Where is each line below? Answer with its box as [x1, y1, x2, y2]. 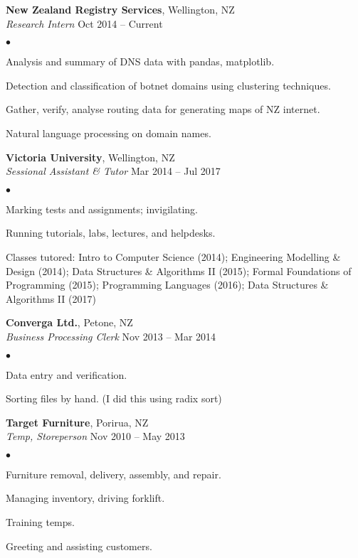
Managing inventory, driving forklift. [6, 490, 165, 505]
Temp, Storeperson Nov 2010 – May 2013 [6, 429, 185, 444]
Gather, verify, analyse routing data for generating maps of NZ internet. [6, 102, 320, 117]
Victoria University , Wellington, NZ [6, 149, 175, 164]
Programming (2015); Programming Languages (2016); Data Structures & [6, 277, 329, 292]
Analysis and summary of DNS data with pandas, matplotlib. [6, 54, 275, 69]
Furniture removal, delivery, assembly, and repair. [6, 466, 221, 481]
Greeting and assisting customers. [6, 538, 152, 553]
